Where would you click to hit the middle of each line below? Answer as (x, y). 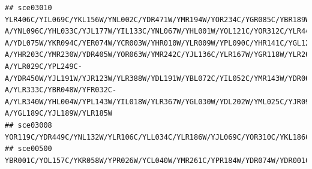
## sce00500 (28, 149)
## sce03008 (28, 125)
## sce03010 (28, 8)
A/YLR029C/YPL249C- (43, 66)
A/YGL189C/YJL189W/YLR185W (58, 114)
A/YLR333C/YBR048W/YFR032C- (61, 90)
